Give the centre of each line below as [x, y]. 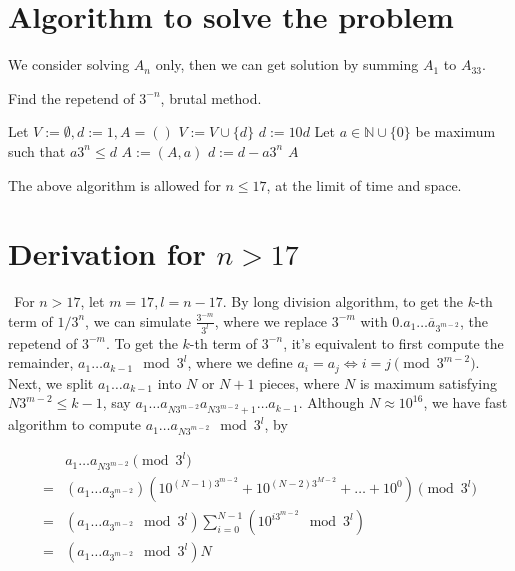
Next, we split [51, 382]
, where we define [240, 362]
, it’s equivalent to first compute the [393, 342]
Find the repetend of [71, 97]
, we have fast [465, 402]
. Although [331, 402]
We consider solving [69, 64]
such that [37, 150]
